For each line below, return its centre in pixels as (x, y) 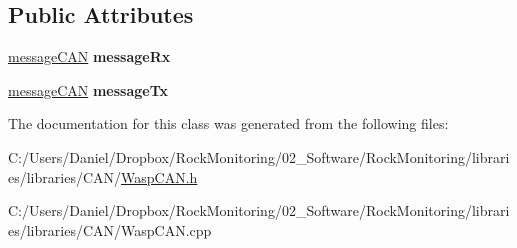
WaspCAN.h (159, 176)
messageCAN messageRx (89, 56)
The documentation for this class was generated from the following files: (228, 123)
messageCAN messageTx (88, 89)
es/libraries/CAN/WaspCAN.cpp (110, 229)
